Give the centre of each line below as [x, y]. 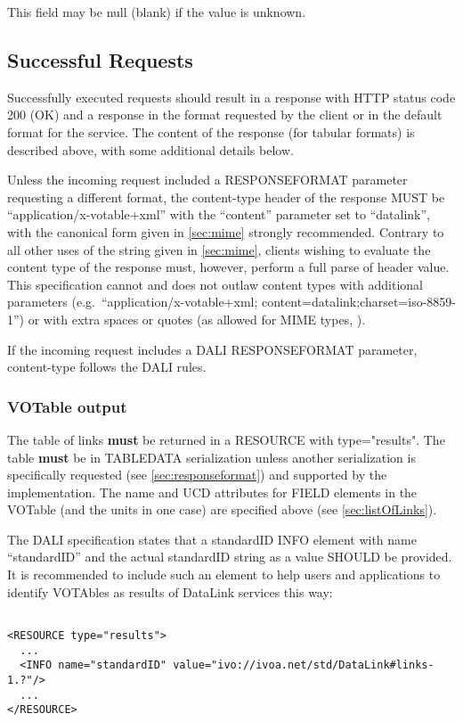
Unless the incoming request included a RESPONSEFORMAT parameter [207, 180]
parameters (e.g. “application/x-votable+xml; [133, 302]
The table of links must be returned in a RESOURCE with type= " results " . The [226, 439]
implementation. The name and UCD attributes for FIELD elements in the [212, 492]
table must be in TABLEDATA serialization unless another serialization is [211, 457]
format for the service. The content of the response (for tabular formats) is [211, 131]
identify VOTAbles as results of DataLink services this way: [170, 591]
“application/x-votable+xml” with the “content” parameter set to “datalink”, [219, 214]
